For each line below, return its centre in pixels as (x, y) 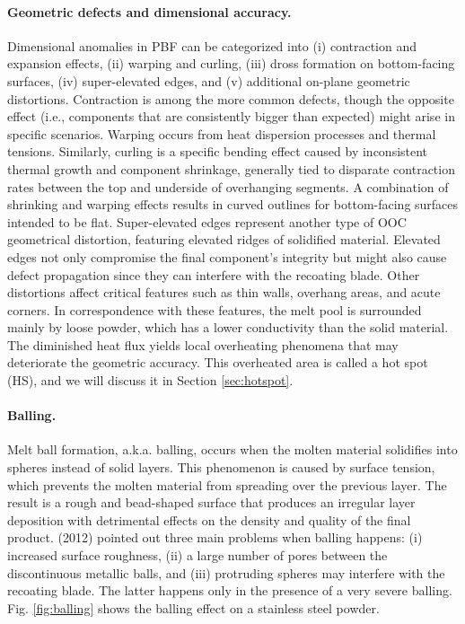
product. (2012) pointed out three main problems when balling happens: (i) (215, 537)
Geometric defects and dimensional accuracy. (149, 11)
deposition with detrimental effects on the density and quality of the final (209, 519)
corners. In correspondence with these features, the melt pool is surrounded (215, 309)
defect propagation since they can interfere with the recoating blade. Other (214, 274)
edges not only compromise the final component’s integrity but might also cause (227, 256)
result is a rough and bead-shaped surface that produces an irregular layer (211, 502)
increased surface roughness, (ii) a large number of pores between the (197, 555)
